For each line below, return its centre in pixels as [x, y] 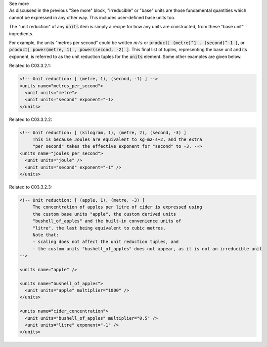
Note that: [46, 235]
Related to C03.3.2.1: [30, 66]
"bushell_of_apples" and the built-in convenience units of [107, 221]
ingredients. [21, 33]
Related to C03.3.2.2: [31, 119]
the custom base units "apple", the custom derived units [104, 214]
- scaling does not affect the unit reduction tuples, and [106, 242]
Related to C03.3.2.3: [31, 187]
